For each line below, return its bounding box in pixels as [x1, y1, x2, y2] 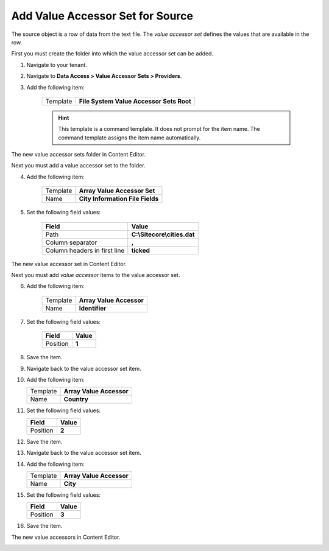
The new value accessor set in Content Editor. [11, 260, 127, 267]
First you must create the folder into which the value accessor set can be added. [11, 50, 213, 57]
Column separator [45, 238, 97, 247]
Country [63, 395, 88, 404]
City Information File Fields [79, 195, 159, 203]
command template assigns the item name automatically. [58, 134, 201, 141]
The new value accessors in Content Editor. [11, 533, 121, 541]
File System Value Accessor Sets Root [79, 97, 191, 105]
